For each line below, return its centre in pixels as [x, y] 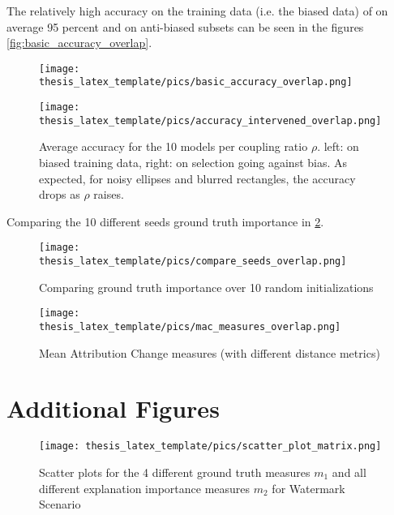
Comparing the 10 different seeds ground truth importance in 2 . [165, 221]
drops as [60, 194]
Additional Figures [113, 408]
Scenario [60, 504]
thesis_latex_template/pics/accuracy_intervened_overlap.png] [210, 120]
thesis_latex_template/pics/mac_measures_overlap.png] [190, 326]
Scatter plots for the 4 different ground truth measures [175, 472]
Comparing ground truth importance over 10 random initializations [206, 287]
